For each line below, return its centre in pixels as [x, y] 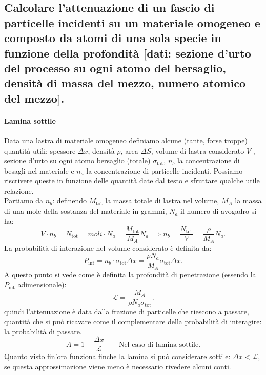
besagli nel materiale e [39, 170]
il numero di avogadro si [219, 211]
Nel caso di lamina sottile [159, 344]
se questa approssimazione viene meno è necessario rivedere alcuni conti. [118, 367]
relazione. [19, 190]
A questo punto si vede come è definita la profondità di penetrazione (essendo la [130, 274]
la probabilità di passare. [43, 331]
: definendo [70, 201]
